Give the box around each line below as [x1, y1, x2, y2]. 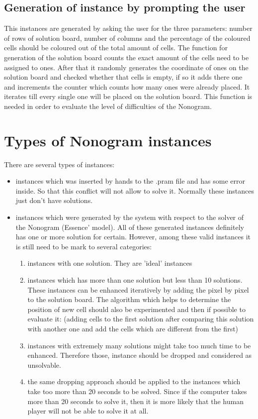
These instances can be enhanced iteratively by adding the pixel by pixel [27, 284, 249, 295]
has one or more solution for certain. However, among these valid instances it [15, 231, 251, 242]
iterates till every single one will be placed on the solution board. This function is [4, 91, 253, 102]
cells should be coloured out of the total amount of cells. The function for [4, 42, 228, 53]
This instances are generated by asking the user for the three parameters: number [4, 23, 253, 33]
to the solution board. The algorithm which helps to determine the [27, 294, 231, 305]
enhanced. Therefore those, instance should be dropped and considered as [27, 350, 252, 360]
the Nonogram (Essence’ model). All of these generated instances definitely [15, 221, 244, 232]
